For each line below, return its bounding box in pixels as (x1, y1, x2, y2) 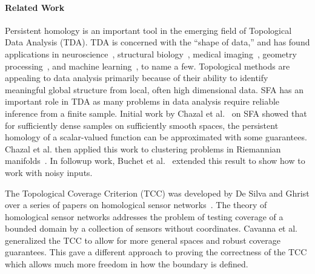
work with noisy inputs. (5, 166, 93, 178)
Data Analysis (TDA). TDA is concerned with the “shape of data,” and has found (5, 36, 310, 48)
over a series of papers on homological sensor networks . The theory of (5, 198, 267, 211)
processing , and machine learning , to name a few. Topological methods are (5, 59, 290, 72)
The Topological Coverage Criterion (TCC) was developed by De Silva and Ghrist (5, 186, 310, 199)
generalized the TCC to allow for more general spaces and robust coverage (5, 233, 281, 246)
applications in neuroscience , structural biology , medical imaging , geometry (5, 47, 297, 60)
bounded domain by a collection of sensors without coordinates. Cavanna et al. (5, 222, 298, 235)
